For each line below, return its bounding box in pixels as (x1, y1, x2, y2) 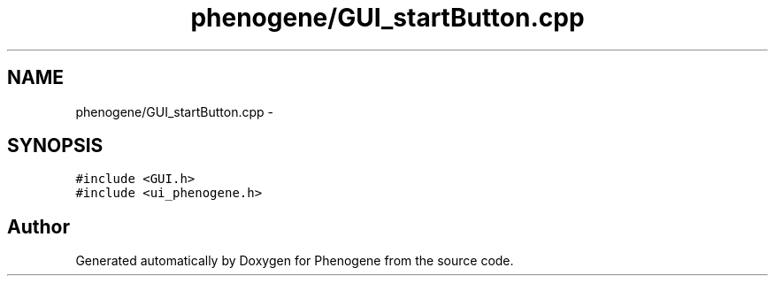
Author (7, 215, 70, 238)
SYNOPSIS (7, 134, 104, 157)
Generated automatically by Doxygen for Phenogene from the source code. (75, 253, 514, 269)
